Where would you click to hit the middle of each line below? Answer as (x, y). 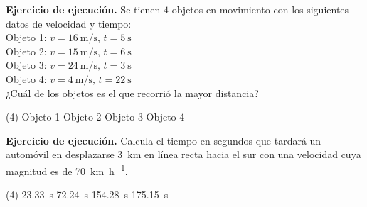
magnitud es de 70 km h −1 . (67, 169)
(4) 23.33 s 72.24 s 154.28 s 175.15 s (87, 195)
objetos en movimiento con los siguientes (260, 9)
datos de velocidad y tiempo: (69, 23)
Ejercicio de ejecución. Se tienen (83, 9)
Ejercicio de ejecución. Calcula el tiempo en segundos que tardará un (164, 140)
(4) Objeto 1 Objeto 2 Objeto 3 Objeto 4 (95, 117)
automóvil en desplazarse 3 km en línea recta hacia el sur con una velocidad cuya (183, 154)
